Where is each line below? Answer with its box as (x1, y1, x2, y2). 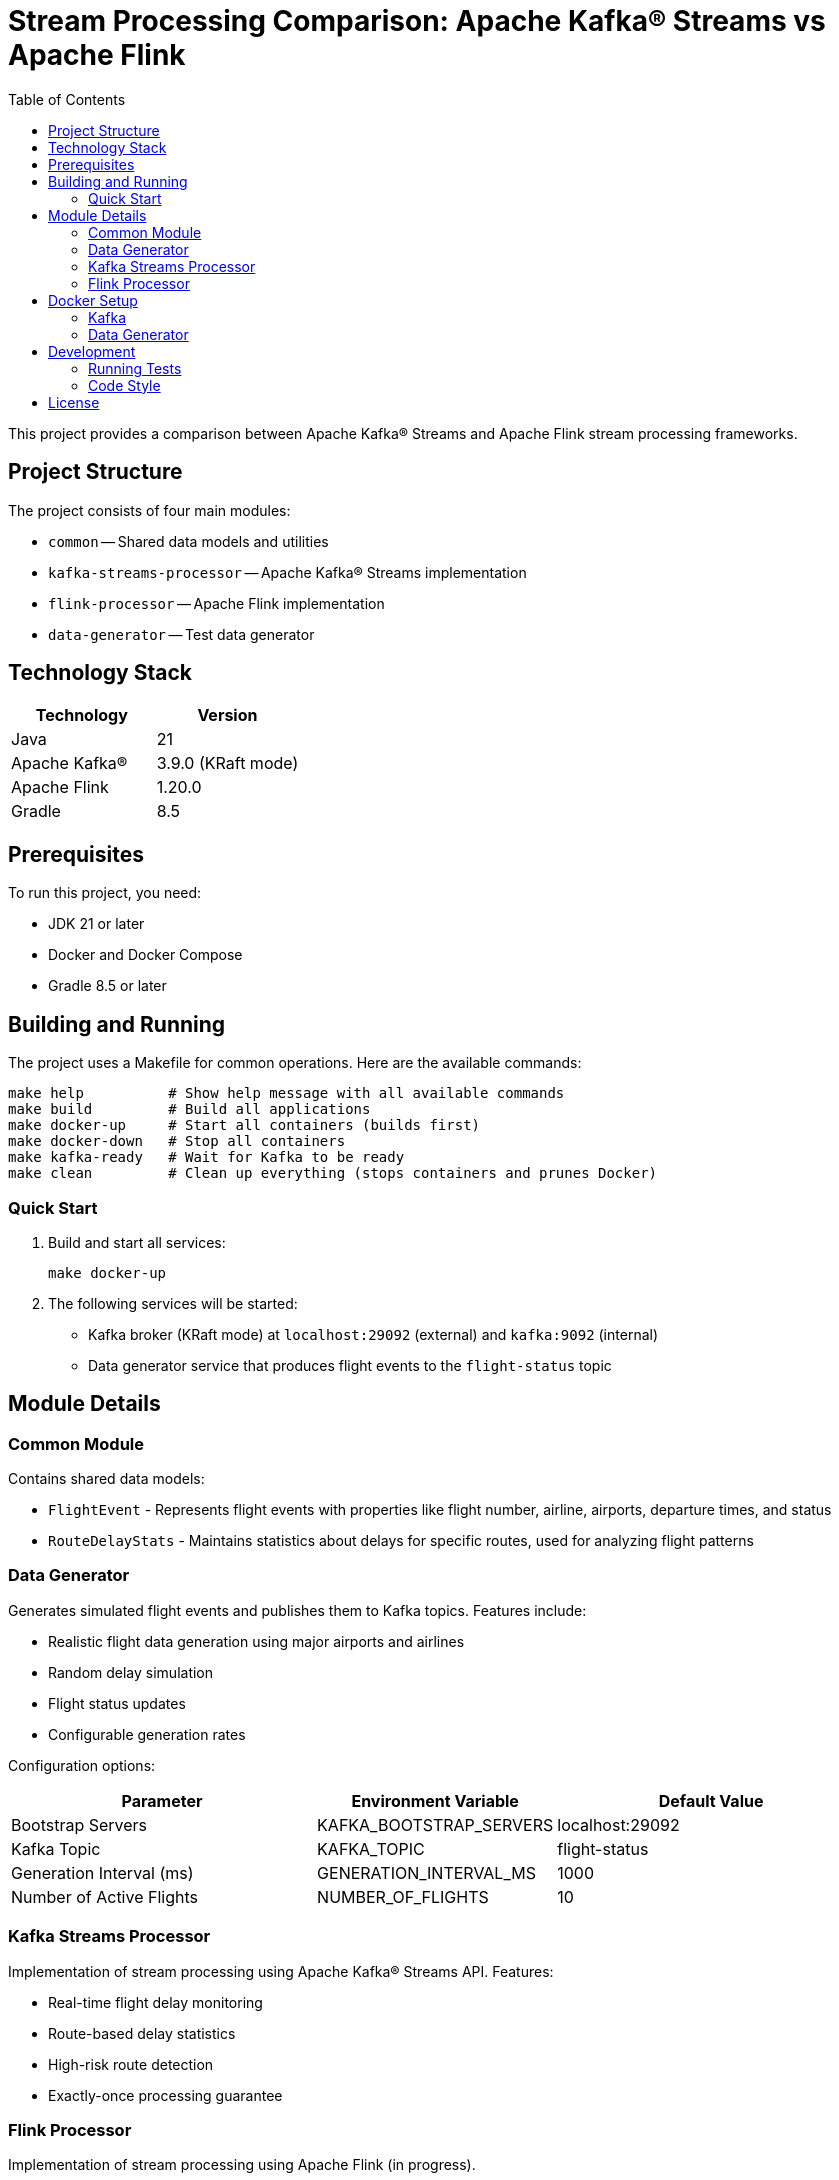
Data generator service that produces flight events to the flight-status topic (88, 1356, 612, 1374)
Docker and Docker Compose (48, 946, 243, 964)
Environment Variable (351, 1790, 519, 1811)
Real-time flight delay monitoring (48, 1993, 263, 2011)
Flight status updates (48, 1694, 186, 1712)
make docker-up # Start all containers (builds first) (8, 1117, 481, 1134)
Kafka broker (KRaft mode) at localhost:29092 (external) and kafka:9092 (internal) (88, 1325, 659, 1343)
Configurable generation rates (48, 1725, 246, 1743)
